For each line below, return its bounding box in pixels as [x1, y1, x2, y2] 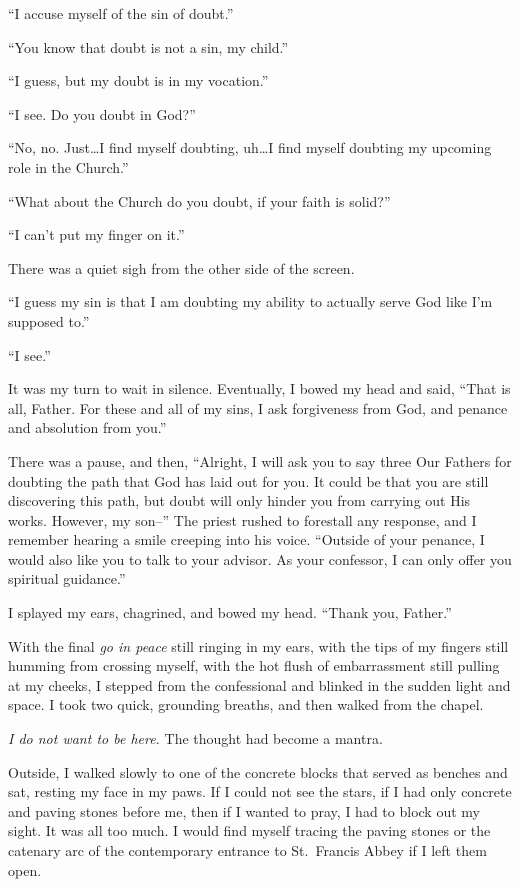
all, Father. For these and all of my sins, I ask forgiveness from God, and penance [8, 397, 508, 418]
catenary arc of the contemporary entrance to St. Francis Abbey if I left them [8, 840, 487, 860]
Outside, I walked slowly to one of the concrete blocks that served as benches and [8, 761, 508, 782]
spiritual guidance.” [8, 568, 126, 589]
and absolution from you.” [8, 417, 167, 438]
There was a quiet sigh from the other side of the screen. [8, 257, 355, 278]
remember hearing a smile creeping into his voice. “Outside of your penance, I [8, 529, 485, 550]
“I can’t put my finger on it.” [8, 224, 185, 245]
